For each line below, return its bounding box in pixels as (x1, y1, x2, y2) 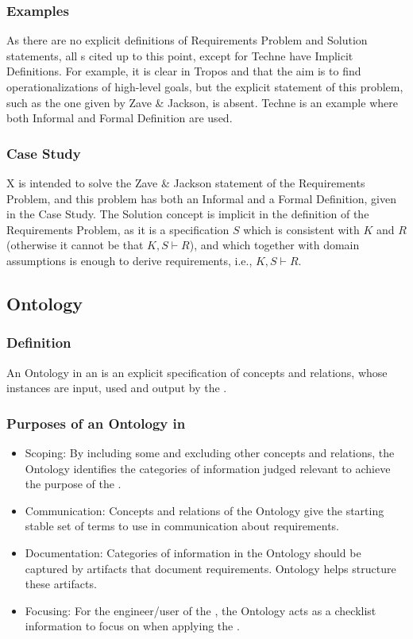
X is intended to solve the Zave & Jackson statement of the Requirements (6, 175, 365, 191)
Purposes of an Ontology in (6, 413, 186, 433)
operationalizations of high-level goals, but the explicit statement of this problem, (6, 79, 403, 94)
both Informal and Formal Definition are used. (6, 110, 233, 126)
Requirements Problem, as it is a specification (6, 221, 230, 237)
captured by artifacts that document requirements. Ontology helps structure (25, 560, 396, 576)
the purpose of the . (25, 475, 122, 492)
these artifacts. (25, 575, 97, 592)
